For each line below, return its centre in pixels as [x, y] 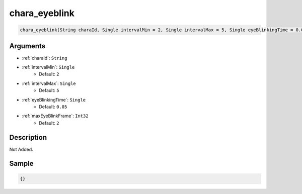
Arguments [27, 46]
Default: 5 [49, 90]
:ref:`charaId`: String [45, 58]
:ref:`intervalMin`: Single [48, 67]
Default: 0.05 [53, 107]
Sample [21, 164]
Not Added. [21, 149]
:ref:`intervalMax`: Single [49, 83]
